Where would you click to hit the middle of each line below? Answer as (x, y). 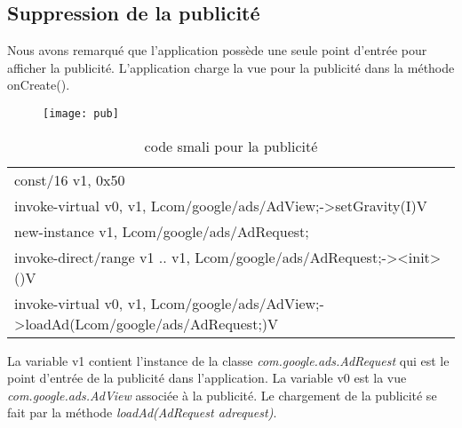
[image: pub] (81, 113)
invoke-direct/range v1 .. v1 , (102, 257)
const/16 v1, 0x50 (70, 179)
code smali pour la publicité (231, 146)
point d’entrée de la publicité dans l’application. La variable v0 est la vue (207, 378)
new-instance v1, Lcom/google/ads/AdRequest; (162, 231)
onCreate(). (39, 85)
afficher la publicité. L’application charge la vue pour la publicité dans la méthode (231, 67)
